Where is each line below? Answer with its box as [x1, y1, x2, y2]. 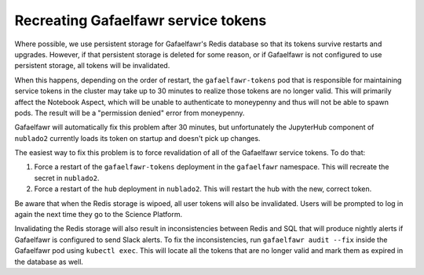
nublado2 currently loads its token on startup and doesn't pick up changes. [14, 133, 261, 143]
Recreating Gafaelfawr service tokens [14, 12, 267, 29]
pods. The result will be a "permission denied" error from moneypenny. [14, 108, 245, 118]
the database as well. [14, 257, 84, 266]
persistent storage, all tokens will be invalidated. [14, 61, 170, 71]
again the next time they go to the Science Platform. [14, 210, 183, 219]
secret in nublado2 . [34, 173, 100, 183]
